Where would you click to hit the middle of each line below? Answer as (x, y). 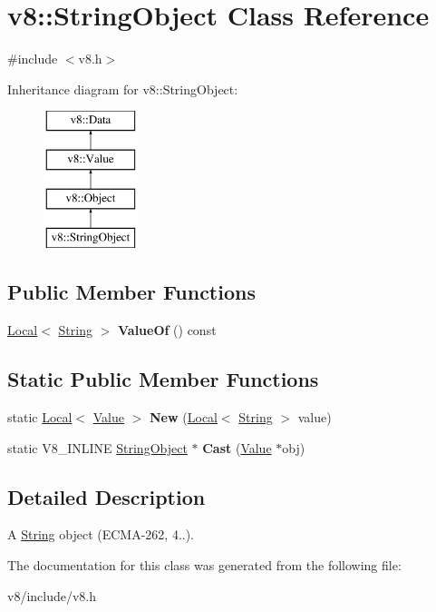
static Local (40, 417)
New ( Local (184, 417)
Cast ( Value (237, 447)
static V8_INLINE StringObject (97, 447)
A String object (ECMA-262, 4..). (101, 534)
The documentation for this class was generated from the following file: (204, 565)
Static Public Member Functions (163, 379)
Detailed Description (107, 496)
